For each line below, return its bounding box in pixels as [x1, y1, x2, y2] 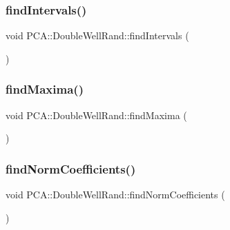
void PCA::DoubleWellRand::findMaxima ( [6, 107, 187, 122]
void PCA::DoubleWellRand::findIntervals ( [6, 28, 189, 43]
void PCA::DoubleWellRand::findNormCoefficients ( [6, 187, 225, 202]
